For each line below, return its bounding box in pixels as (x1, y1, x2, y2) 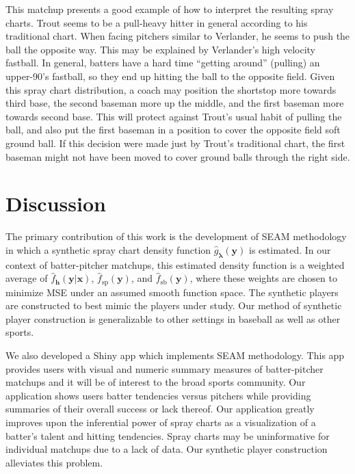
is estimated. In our (248, 242, 331, 256)
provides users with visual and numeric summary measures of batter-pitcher (5, 361, 324, 376)
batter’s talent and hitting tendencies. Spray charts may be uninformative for (5, 428, 330, 443)
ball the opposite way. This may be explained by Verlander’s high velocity (5, 42, 315, 56)
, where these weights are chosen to (189, 271, 337, 285)
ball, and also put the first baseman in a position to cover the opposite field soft (5, 122, 341, 137)
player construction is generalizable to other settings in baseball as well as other (5, 311, 341, 326)
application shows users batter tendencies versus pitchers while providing (5, 388, 311, 402)
